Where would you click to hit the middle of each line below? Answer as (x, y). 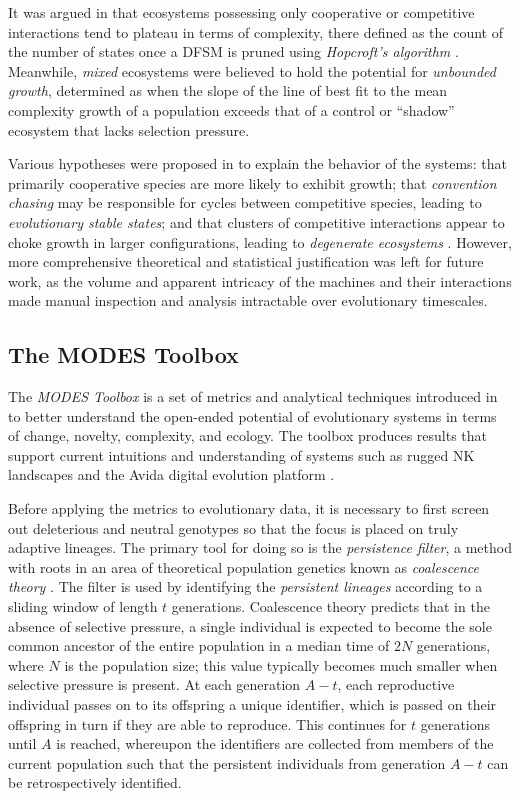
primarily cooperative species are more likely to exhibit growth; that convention (252, 182)
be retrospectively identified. (95, 782)
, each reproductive (396, 684)
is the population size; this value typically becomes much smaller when (281, 664)
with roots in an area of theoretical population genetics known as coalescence (243, 566)
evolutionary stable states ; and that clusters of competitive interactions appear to (256, 221)
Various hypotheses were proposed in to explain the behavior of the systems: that (257, 163)
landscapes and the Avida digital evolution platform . (171, 474)
